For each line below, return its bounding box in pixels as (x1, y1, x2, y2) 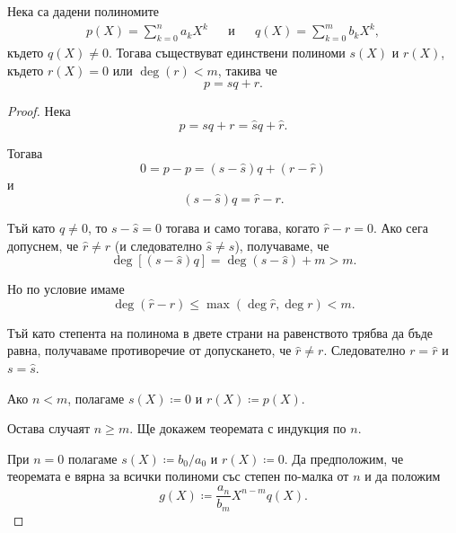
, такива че (217, 60, 277, 79)
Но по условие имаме (7, 280, 125, 298)
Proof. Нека (7, 102, 71, 120)
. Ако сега (373, 218, 428, 237)
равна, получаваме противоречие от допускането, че (7, 341, 292, 360)
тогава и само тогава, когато (165, 218, 320, 237)
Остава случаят (7, 419, 91, 438)
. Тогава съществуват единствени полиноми (108, 42, 346, 61)
